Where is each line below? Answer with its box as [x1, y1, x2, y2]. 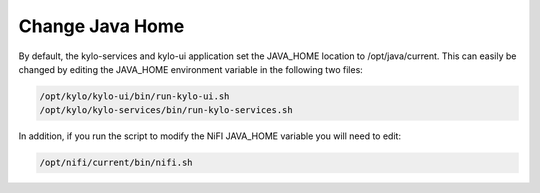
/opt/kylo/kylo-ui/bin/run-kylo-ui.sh [39, 90, 230, 102]
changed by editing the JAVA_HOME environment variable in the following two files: [18, 63, 364, 75]
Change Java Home [18, 15, 185, 37]
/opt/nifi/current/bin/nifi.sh [39, 157, 194, 169]
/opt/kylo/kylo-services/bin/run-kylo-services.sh [39, 105, 294, 116]
